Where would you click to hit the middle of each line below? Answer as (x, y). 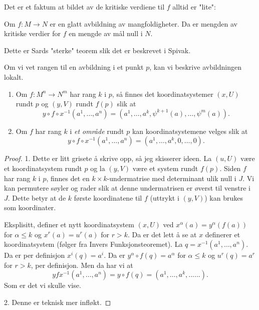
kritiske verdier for (33, 33)
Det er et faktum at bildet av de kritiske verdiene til (84, 7)
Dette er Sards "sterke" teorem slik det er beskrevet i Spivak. (97, 50)
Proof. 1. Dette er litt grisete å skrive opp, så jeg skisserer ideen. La (108, 158)
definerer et (223, 234)
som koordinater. (30, 207)
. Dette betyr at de (37, 197)
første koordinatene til (108, 197)
